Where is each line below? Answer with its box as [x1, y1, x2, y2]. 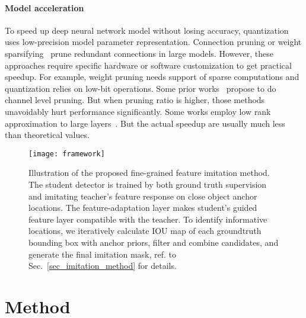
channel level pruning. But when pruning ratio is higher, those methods [5, 94, 265, 106]
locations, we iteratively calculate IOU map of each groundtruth [28, 224, 262, 237]
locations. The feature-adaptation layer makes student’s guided [28, 201, 257, 214]
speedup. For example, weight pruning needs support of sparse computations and [5, 70, 299, 83]
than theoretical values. [5, 129, 90, 141]
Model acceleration [5, 1, 84, 14]
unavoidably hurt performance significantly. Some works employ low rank [5, 105, 271, 117]
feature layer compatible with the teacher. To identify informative [28, 213, 267, 225]
